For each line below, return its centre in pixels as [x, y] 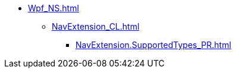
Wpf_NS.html [54, 8]
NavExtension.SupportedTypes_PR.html [153, 45]
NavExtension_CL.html [96, 26]
